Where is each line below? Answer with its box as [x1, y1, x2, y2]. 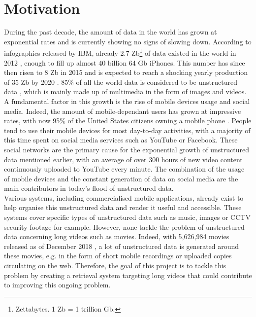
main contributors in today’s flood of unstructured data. [4, 183, 174, 193]
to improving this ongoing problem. [4, 280, 111, 290]
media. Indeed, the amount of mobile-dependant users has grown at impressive [4, 106, 241, 116]
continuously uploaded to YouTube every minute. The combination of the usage [4, 164, 245, 174]
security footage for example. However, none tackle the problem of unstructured [4, 221, 245, 232]
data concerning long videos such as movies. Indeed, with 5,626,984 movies [4, 231, 229, 242]
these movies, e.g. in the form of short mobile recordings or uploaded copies [4, 250, 232, 261]
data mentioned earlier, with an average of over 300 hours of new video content [4, 154, 243, 164]
